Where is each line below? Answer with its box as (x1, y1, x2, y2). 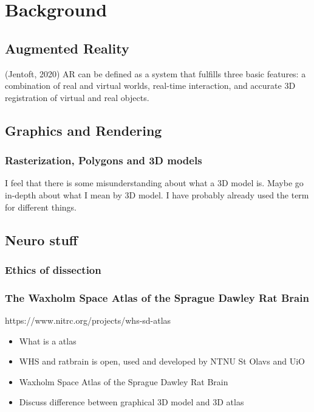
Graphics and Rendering (5, 120, 162, 139)
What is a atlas (19, 334, 77, 347)
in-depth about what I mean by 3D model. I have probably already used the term (5, 188, 309, 201)
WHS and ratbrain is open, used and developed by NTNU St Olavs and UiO (19, 355, 305, 368)
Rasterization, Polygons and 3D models (5, 153, 202, 168)
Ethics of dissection (5, 262, 101, 277)
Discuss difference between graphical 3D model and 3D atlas (19, 396, 244, 408)
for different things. (5, 200, 77, 213)
